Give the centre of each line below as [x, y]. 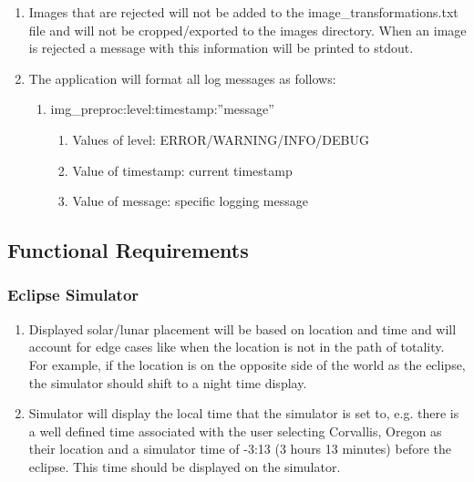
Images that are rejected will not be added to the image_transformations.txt [243, 12]
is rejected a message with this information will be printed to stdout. [221, 48]
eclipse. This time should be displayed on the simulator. [185, 466]
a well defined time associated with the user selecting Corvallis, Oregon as [235, 431]
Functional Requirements [128, 250]
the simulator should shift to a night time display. [168, 382]
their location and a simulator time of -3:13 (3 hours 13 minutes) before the [240, 449]
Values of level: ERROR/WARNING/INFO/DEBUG [221, 139]
